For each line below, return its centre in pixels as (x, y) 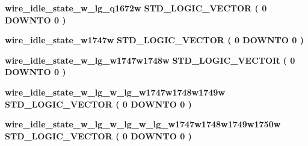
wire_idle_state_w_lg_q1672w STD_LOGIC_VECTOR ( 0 (136, 8)
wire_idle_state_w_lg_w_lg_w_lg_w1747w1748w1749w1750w (143, 124)
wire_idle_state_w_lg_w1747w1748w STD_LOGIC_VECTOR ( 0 (150, 60)
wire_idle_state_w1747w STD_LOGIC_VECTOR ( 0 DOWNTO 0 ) (154, 40)
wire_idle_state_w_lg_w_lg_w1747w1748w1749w (115, 92)
